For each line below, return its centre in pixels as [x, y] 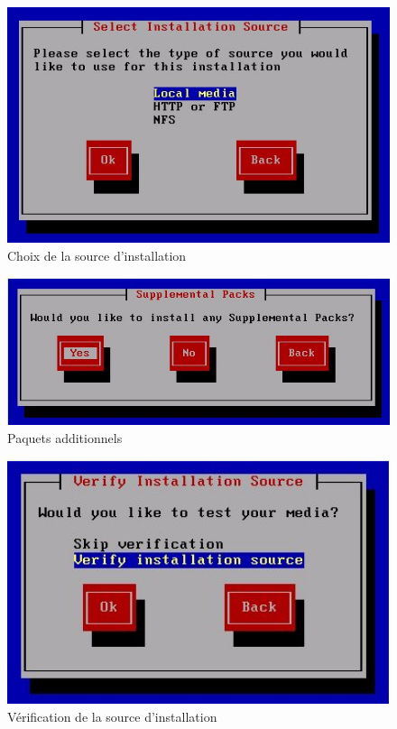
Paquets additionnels [65, 438]
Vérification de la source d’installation [112, 716]
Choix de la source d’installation [97, 255]
